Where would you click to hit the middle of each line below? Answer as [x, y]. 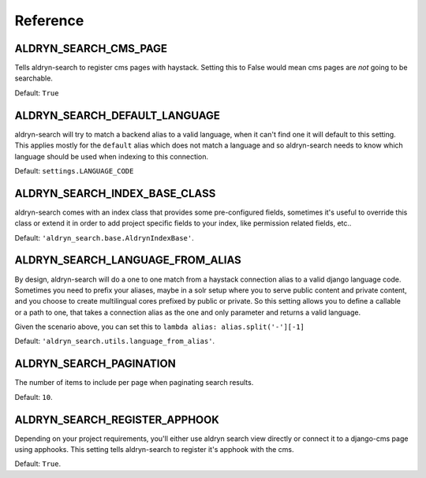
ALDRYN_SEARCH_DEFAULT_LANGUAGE [117, 116]
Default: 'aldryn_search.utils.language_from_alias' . [115, 341]
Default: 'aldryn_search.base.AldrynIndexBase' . [104, 237]
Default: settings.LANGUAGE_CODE [74, 170]
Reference [49, 21]
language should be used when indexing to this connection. [112, 156]
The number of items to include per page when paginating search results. [134, 383]
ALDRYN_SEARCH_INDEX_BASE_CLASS [115, 193]
